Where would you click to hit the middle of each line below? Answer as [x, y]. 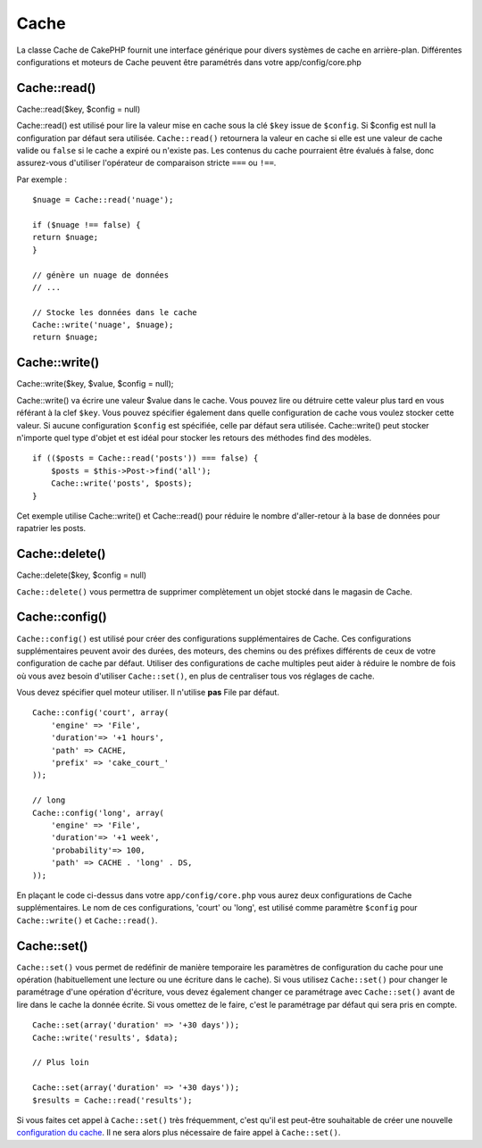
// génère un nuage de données [101, 275]
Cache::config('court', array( [101, 713]
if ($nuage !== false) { [87, 225]
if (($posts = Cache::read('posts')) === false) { [145, 458]
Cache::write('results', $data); [105, 1037]
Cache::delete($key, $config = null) [82, 575]
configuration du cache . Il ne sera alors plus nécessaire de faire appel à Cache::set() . [179, 1133]
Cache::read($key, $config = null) [79, 109]
